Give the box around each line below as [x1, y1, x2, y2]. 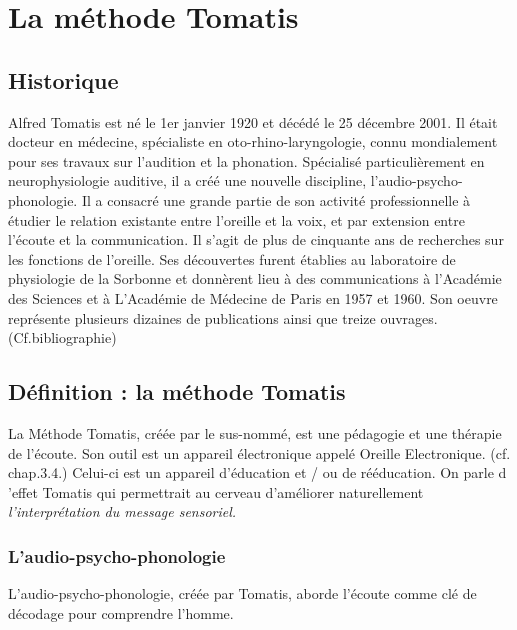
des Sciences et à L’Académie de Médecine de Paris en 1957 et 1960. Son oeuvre [8, 287, 498, 308]
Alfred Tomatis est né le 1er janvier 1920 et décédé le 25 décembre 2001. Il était [8, 111, 498, 132]
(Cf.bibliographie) [8, 327, 117, 348]
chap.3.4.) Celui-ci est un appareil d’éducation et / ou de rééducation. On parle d [8, 462, 507, 483]
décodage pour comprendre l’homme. [8, 602, 234, 623]
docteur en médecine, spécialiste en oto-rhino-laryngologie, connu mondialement [8, 131, 498, 152]
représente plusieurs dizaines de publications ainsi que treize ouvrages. [8, 307, 438, 328]
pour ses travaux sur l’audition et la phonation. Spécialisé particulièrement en [8, 150, 485, 171]
